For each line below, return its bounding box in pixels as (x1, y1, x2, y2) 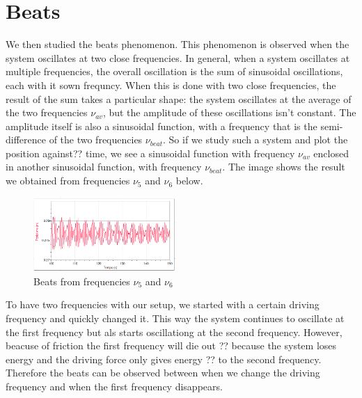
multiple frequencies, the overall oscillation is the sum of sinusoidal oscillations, (6, 64, 343, 79)
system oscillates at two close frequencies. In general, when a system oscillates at (6, 50, 350, 65)
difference (6, 132, 46, 147)
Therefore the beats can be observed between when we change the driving (6, 365, 320, 380)
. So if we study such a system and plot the (163, 132, 348, 147)
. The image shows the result (222, 159, 345, 174)
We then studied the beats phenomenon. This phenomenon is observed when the (6, 37, 349, 51)
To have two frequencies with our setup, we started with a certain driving (6, 297, 320, 312)
